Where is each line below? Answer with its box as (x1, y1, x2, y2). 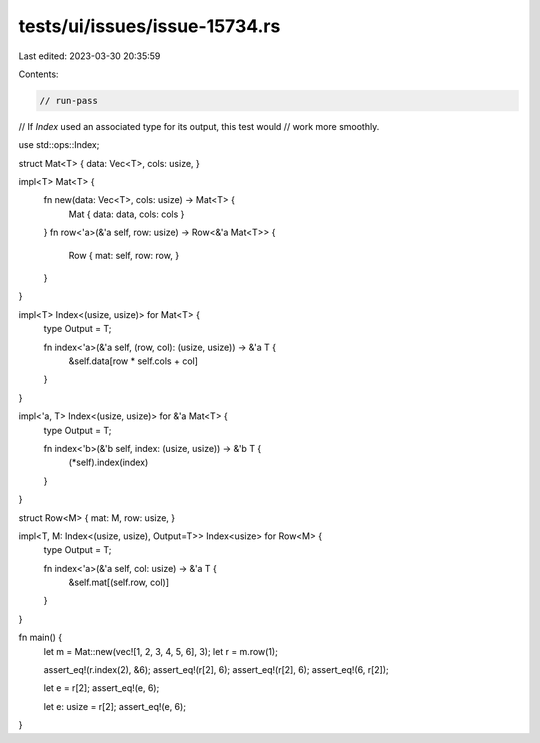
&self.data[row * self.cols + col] (68, 355, 199, 367)
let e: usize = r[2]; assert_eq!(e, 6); (43, 700, 187, 712)
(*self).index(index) (68, 456, 149, 469)
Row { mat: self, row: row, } (68, 249, 180, 261)
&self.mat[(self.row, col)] (68, 576, 170, 589)
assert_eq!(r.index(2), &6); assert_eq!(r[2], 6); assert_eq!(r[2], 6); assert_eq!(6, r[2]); (43, 664, 389, 676)
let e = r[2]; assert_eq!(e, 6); (43, 682, 160, 694)
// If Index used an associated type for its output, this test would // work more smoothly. (18, 120, 380, 132)
